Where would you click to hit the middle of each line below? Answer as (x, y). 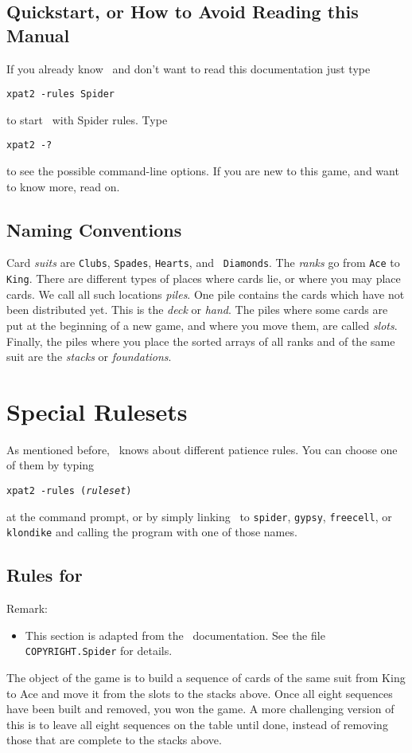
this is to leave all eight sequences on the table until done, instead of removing (197, 724)
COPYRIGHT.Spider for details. (99, 651)
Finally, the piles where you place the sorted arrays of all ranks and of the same (201, 341)
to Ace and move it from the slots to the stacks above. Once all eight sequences (200, 693)
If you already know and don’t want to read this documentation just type (189, 68)
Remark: (27, 608)
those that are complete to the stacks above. (114, 740)
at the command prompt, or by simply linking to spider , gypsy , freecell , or (199, 516)
